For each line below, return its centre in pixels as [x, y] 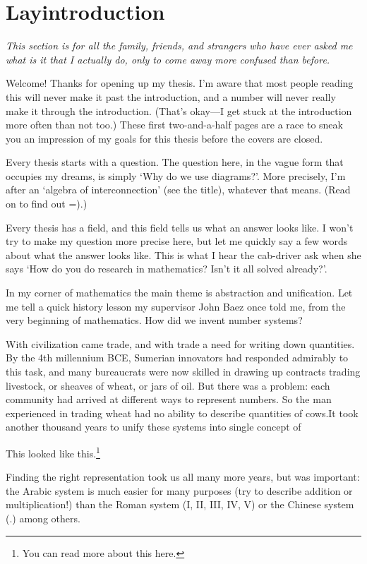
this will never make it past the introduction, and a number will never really [171, 96]
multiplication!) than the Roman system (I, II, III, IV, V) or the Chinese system [180, 504]
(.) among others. [43, 518]
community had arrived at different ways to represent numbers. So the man [169, 399]
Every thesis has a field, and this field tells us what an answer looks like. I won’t [180, 227]
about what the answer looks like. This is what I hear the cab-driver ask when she [183, 254]
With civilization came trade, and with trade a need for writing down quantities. [180, 343]
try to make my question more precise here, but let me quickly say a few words [177, 241]
